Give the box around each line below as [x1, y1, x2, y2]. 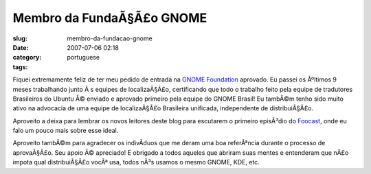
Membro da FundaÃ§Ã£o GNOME [12, 10, 207, 25]
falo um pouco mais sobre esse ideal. [12, 127, 119, 135]
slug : [12, 34, 27, 42]
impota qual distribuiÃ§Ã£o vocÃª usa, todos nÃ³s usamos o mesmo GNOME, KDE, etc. [12, 158, 260, 166]
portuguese [67, 53, 100, 62]
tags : [12, 62, 28, 71]
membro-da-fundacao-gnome [67, 34, 153, 42]
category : [12, 53, 42, 62]
